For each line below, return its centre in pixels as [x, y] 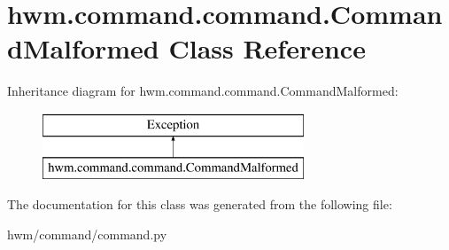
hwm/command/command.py [87, 234]
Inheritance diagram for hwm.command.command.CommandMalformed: [203, 91]
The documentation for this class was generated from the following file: [200, 204]
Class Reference [267, 48]
